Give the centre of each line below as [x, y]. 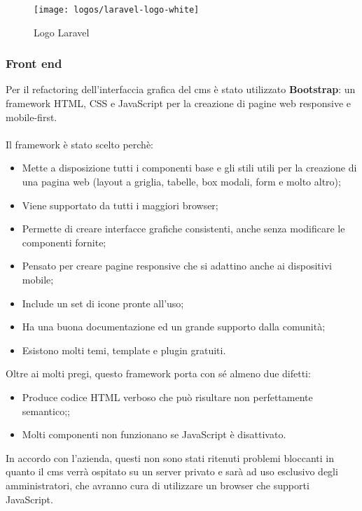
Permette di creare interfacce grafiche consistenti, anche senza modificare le [183, 229]
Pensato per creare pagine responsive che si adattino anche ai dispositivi [177, 266]
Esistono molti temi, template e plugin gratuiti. [124, 350]
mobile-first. [32, 117]
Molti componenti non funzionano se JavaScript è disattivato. [154, 434]
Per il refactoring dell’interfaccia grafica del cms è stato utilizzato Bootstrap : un [181, 89]
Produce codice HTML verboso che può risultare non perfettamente [167, 397]
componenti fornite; [64, 242]
